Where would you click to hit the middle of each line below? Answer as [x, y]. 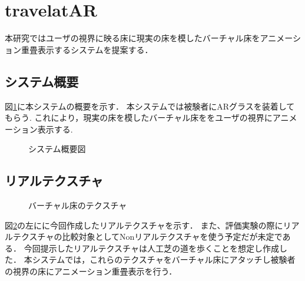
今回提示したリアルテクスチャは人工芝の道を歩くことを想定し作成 [151, 248]
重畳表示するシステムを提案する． [87, 49]
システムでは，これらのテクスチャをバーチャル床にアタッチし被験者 [164, 259]
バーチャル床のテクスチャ [78, 205]
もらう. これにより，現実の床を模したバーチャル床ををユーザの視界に [139, 118]
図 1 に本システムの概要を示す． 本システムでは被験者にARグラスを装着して [150, 106]
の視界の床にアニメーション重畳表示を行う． [91, 271]
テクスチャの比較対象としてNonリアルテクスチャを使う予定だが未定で [147, 237]
